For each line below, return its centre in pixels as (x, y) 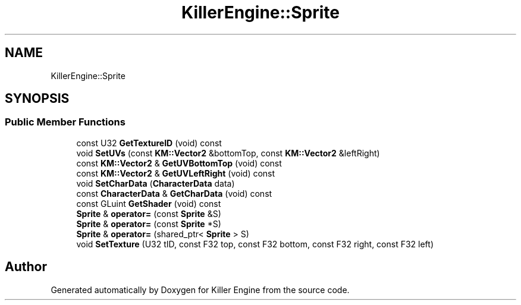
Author (26, 267)
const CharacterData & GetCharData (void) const (174, 193)
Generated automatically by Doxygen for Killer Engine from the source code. (200, 290)
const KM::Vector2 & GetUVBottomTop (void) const (179, 163)
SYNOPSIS (37, 99)
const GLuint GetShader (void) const (149, 203)
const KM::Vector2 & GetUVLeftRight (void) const (176, 173)
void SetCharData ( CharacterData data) (156, 183)
